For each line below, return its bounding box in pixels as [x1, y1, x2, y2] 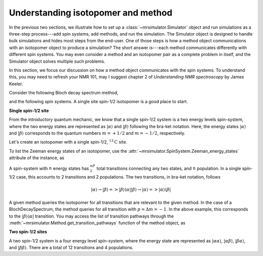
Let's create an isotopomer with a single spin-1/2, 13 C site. [9, 139, 128, 145]
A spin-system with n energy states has [9, 165, 89, 171]
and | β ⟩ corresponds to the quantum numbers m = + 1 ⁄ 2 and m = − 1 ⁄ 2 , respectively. [9, 130, 186, 136]
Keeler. [9, 81, 23, 87]
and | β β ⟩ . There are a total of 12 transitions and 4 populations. [9, 245, 133, 251]
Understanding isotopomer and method [9, 7, 172, 18]
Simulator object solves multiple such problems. [9, 58, 106, 64]
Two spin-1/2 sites [9, 229, 47, 235]
